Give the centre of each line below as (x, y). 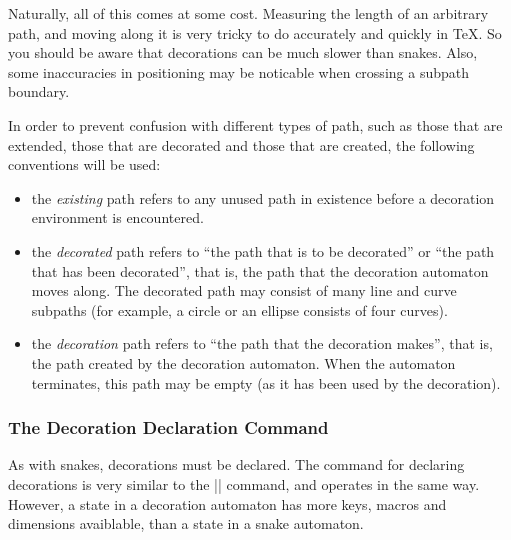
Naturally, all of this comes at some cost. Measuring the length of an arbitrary (248, 13)
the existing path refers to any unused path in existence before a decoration (263, 197)
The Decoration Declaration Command (168, 427)
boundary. (39, 91)
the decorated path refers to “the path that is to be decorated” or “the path (263, 250)
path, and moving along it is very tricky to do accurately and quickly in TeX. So (255, 32)
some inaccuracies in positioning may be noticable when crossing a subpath (238, 71)
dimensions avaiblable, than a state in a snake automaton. (186, 523)
